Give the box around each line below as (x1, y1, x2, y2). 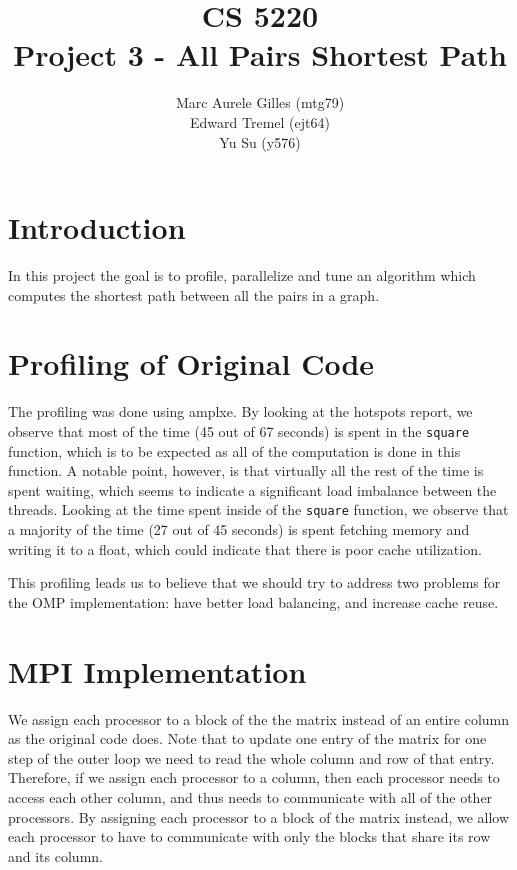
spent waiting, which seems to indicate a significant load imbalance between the (8, 479, 497, 500)
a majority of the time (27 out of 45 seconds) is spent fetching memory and (8, 519, 470, 540)
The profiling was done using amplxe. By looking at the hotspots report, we (8, 401, 473, 422)
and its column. (8, 845, 103, 866)
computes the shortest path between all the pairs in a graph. (8, 284, 380, 305)
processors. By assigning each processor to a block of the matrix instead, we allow (8, 806, 510, 827)
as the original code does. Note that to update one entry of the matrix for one (8, 728, 487, 749)
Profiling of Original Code (8, 343, 375, 384)
